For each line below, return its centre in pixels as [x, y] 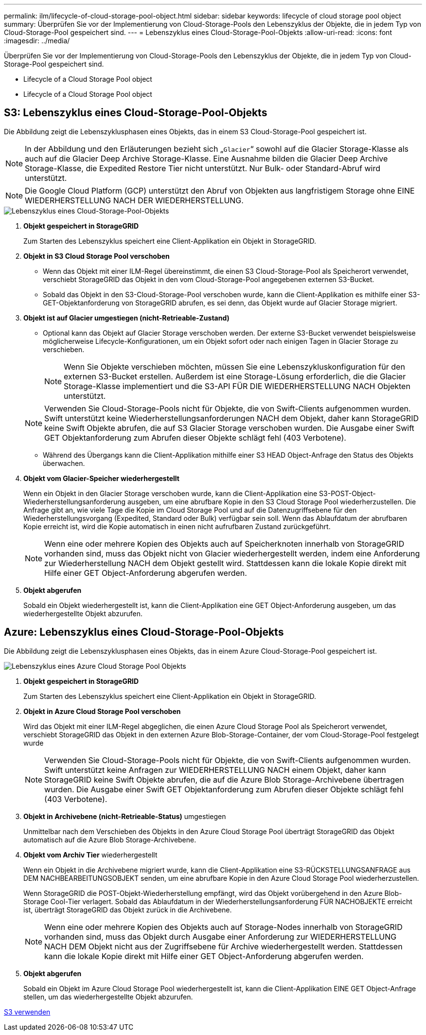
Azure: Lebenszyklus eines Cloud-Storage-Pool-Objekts [144, 632]
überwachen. [64, 463]
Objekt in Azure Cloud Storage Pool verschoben [102, 711]
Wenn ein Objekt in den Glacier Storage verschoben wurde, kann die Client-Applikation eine [170, 493]
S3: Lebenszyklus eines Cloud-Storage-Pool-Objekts [136, 113]
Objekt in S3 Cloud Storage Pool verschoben [97, 256]
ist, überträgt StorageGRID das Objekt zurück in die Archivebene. [128, 910]
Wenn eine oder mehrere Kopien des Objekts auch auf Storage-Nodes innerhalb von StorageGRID [223, 927]
